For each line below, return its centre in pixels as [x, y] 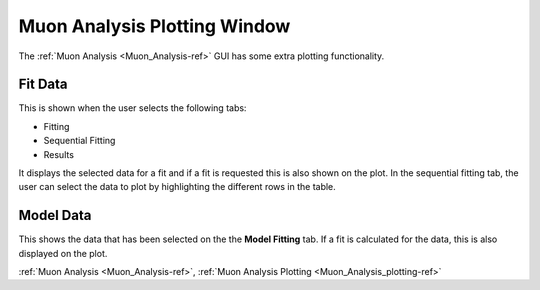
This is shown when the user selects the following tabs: [132, 108]
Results [59, 154]
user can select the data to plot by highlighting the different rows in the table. [177, 187]
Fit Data [43, 84]
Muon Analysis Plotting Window [154, 26]
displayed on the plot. [63, 253]
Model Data [55, 215]
